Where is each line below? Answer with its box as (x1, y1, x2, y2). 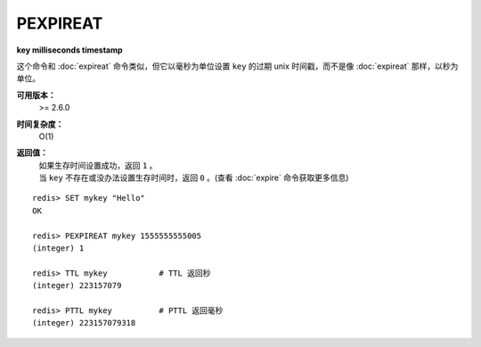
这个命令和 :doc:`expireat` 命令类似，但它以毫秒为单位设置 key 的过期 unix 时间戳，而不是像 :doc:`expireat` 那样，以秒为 (16, 61, 459, 71)
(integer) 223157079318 (32, 318, 136, 328)
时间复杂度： (16, 119, 64, 129)
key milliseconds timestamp (16, 45, 124, 55)
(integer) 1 (32, 244, 85, 253)
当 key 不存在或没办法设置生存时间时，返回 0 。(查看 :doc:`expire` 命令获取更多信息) (38, 172, 349, 183)
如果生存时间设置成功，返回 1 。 (38, 160, 158, 170)
